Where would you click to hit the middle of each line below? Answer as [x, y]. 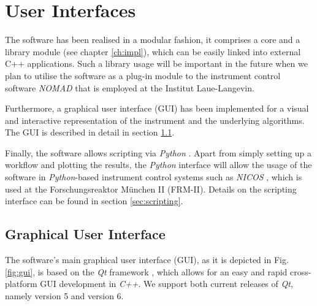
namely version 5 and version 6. [64, 295]
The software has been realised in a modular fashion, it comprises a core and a [153, 40]
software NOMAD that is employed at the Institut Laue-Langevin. [130, 87]
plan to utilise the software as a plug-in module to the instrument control [143, 75]
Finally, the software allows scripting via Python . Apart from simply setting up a [158, 152]
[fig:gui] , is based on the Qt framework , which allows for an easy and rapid [146, 271]
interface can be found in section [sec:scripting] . [94, 201]
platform [21, 284]
